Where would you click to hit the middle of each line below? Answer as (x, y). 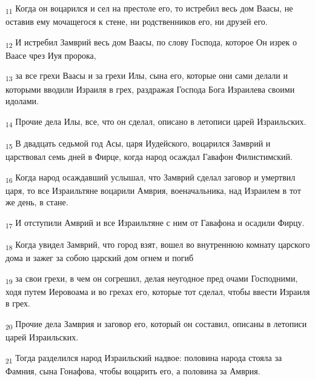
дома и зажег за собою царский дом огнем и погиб (100, 258)
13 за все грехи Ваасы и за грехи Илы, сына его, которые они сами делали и (147, 76)
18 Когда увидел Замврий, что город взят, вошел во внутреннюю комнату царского (158, 245)
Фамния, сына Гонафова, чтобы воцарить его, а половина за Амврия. (133, 370)
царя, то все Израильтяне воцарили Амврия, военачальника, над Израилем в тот (153, 190)
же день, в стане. (37, 202)
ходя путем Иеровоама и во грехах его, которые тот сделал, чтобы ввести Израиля (158, 291)
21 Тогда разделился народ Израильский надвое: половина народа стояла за (144, 358)
